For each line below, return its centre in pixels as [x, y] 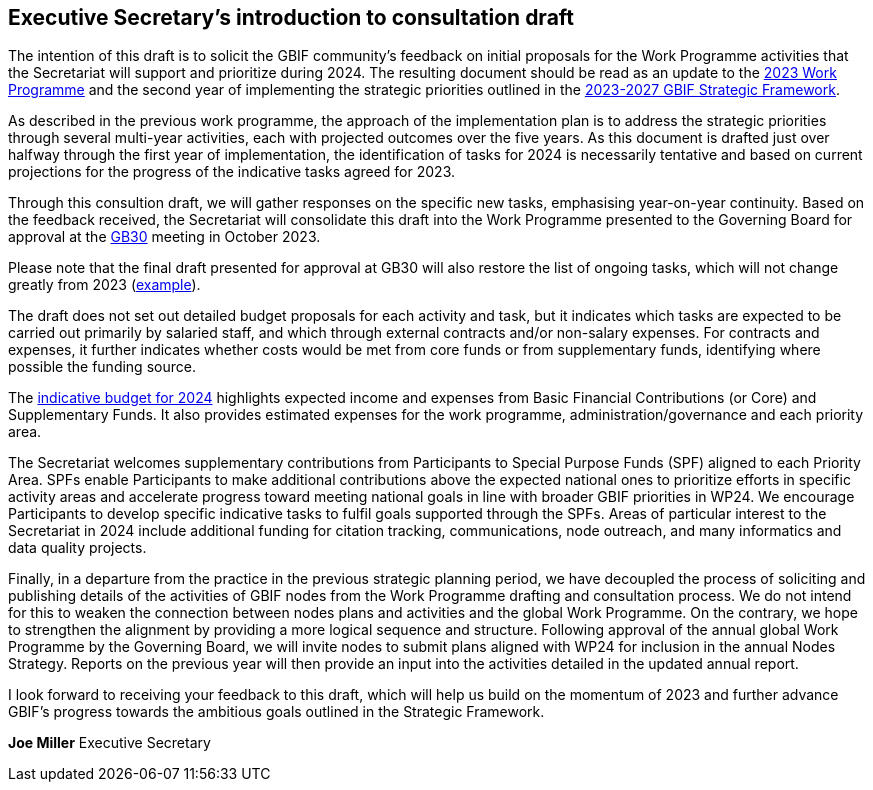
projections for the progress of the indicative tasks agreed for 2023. [231, 172]
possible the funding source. [102, 367]
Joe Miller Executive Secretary [109, 743]
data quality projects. [77, 548]
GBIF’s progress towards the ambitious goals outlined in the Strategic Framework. [276, 712]
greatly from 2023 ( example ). [104, 285]
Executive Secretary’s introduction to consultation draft [291, 17]
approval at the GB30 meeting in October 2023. [164, 237]
